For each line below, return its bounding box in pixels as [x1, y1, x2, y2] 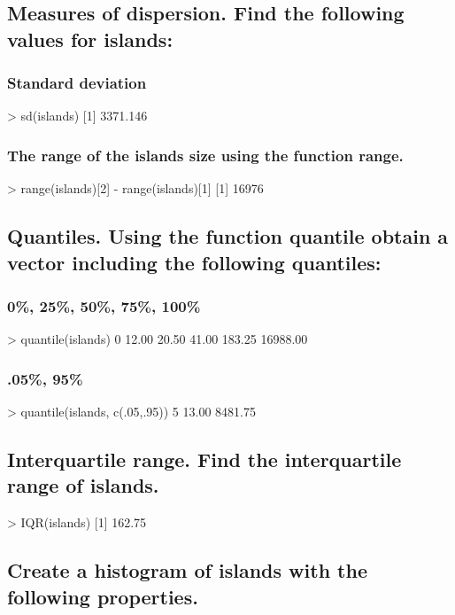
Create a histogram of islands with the [7, 557, 367, 584]
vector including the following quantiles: [7, 248, 382, 276]
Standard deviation [7, 72, 147, 94]
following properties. [7, 582, 198, 610]
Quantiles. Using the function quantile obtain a [7, 222, 449, 250]
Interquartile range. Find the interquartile [7, 445, 402, 472]
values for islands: [7, 25, 174, 52]
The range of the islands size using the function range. [7, 144, 404, 166]
